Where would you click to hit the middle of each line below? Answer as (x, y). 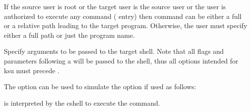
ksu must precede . (32, 70)
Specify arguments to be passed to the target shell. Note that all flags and (114, 51)
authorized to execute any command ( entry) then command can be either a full (123, 16)
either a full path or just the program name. (70, 35)
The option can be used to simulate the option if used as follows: (100, 87)
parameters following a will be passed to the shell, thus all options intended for (121, 60)
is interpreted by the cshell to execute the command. (82, 103)
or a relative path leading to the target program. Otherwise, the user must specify (126, 25)
